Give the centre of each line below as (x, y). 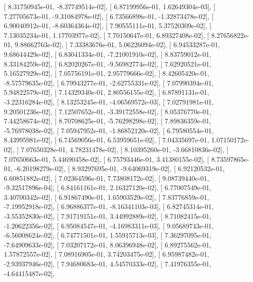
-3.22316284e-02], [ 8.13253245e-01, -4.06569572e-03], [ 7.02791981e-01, (109, 101)
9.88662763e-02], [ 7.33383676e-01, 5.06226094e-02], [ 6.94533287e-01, (117, 44)
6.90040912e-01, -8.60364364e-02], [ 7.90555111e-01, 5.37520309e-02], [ (108, 26)
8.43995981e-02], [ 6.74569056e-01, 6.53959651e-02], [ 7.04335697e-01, (107, 140)
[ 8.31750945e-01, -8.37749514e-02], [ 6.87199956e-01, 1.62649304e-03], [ (110, 6)
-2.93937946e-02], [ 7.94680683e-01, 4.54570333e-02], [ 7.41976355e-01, (108, 264)
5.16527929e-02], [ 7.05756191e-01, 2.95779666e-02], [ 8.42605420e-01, (107, 73)
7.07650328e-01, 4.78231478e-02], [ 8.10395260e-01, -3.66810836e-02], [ (125, 149)
